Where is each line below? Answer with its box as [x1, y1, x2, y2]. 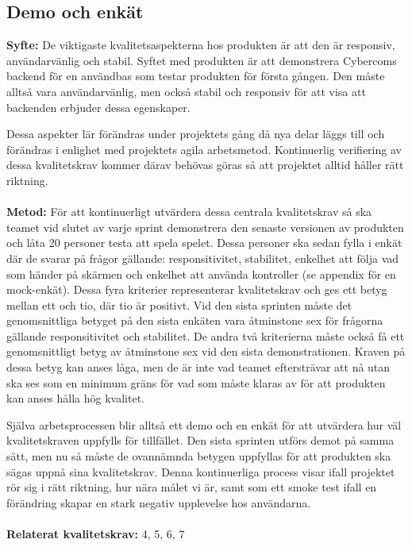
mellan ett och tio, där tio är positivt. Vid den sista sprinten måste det [6, 296, 352, 313]
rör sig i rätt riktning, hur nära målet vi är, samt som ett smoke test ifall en [6, 479, 377, 495]
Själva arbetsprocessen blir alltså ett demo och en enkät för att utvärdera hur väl [6, 416, 402, 433]
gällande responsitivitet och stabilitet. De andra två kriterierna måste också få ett [6, 327, 405, 344]
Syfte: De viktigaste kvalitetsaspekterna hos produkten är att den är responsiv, [6, 37, 395, 53]
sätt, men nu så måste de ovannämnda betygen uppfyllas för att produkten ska [6, 448, 391, 464]
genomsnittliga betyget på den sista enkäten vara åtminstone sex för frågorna [6, 312, 383, 329]
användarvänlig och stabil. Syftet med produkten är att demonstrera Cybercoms [6, 52, 397, 68]
